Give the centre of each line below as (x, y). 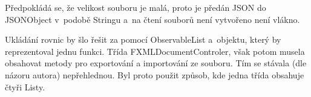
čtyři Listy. (25, 86)
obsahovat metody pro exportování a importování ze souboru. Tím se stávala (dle (156, 63)
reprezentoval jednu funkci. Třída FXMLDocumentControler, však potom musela (155, 51)
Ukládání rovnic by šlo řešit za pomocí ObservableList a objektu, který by (143, 39)
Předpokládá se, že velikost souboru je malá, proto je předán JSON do (136, 7)
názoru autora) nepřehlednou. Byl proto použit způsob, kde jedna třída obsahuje (155, 74)
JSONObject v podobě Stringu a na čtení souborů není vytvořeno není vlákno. (152, 19)
